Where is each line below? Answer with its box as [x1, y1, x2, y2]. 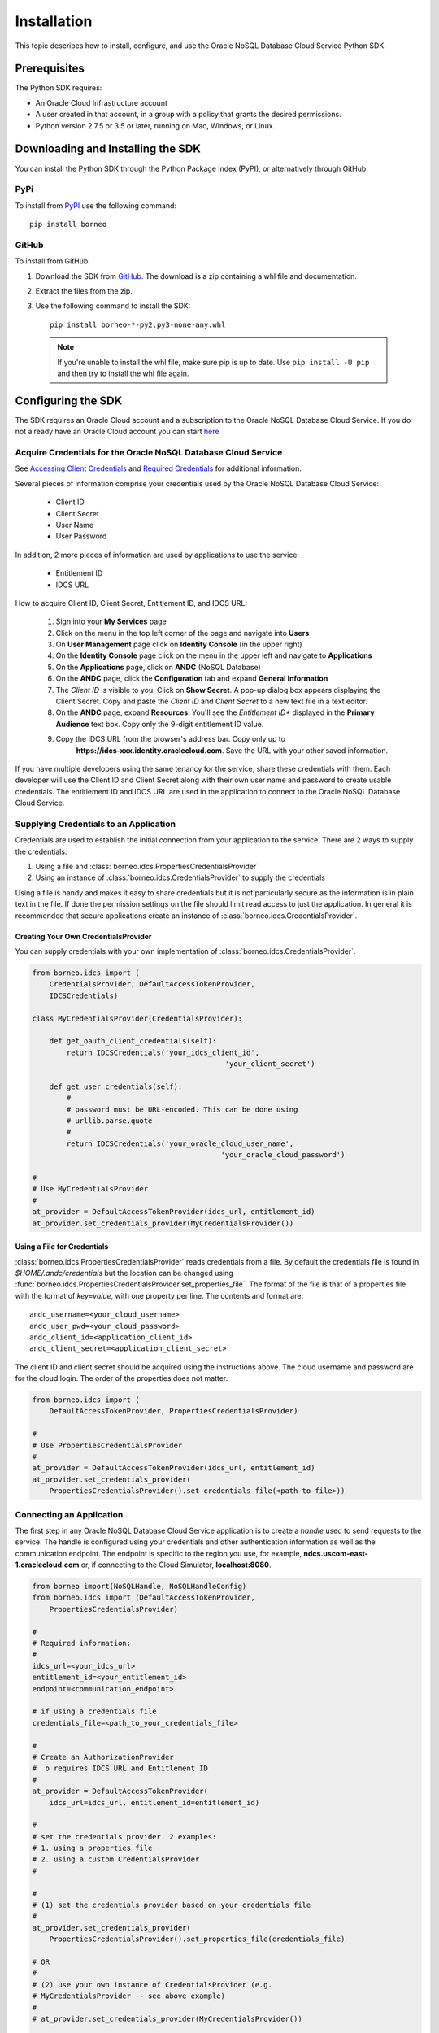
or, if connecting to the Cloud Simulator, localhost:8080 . [80, 1560, 272, 1569]
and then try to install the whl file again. [57, 368, 189, 378]
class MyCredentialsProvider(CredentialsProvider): [32, 1013, 243, 1023]
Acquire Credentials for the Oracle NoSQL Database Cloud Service [15, 447, 283, 458]
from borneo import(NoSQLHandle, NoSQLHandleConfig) [32, 1582, 247, 1591]
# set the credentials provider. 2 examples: [32, 1832, 217, 1841]
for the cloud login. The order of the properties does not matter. [15, 1373, 228, 1383]
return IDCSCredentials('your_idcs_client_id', [66, 1047, 260, 1057]
